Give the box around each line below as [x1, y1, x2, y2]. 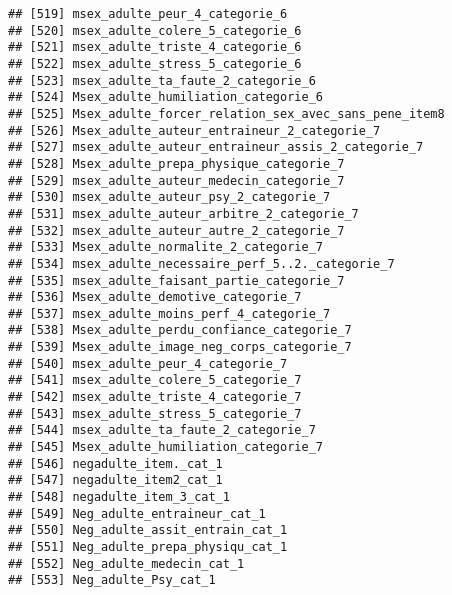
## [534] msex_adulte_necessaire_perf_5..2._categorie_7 [8, 256, 395, 271]
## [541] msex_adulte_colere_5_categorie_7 [8, 373, 302, 388]
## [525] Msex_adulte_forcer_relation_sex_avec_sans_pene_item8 [8, 106, 445, 121]
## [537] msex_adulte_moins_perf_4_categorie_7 [8, 306, 331, 321]
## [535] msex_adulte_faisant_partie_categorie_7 [8, 273, 345, 288]
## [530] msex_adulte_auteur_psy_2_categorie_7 [8, 190, 331, 205]
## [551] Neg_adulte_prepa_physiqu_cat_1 [8, 540, 288, 554]
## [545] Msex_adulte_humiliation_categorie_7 [8, 440, 323, 455]
